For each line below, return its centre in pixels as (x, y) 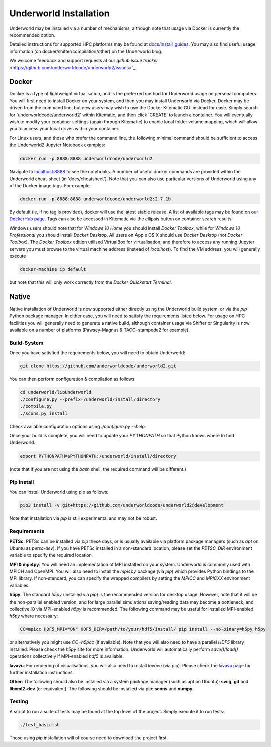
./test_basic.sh (40, 725)
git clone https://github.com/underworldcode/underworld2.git (98, 366)
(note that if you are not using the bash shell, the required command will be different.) (98, 469)
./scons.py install (44, 413)
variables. (19, 585)
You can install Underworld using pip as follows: (59, 492)
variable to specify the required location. (51, 555)
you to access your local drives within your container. (64, 129)
